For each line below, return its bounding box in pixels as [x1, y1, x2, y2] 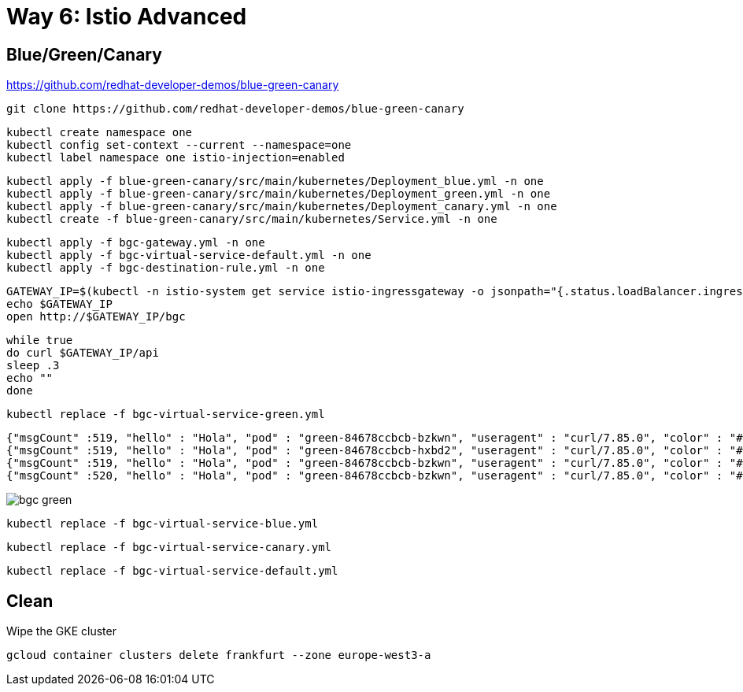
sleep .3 [6, 359, 60, 372]
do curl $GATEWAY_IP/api [6, 346, 159, 360]
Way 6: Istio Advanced [6, 3, 247, 30]
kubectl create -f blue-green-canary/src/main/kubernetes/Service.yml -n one [6, 213, 497, 226]
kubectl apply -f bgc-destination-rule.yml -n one [6, 261, 325, 275]
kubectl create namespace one [6, 126, 193, 139]
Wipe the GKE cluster [6, 624, 116, 638]
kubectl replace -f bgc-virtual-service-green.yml [6, 408, 325, 421]
